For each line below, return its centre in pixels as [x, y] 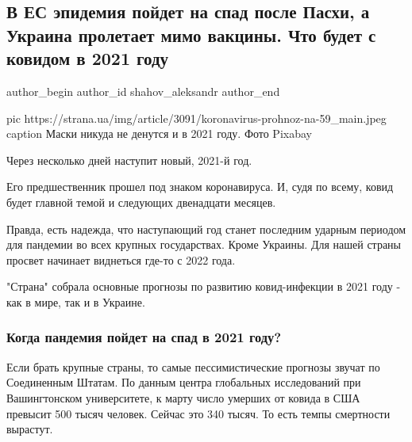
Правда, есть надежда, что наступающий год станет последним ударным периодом [206, 229]
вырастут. [30, 429]
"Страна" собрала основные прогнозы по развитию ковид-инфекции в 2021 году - [204, 286]
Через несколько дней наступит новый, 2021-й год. [129, 160]
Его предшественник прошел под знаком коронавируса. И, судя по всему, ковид [200, 187]
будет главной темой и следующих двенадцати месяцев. [141, 202]
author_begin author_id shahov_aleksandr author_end [143, 91]
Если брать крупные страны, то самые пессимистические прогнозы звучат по [193, 366]
